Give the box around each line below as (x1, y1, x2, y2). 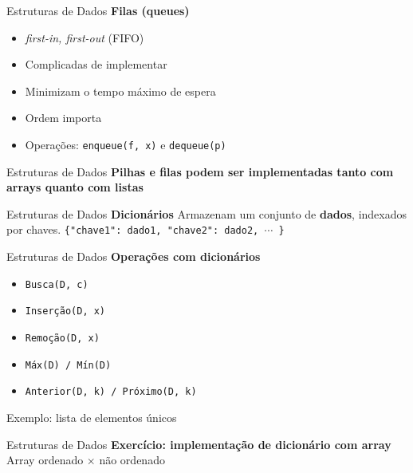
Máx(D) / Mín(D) (25, 359, 112, 371)
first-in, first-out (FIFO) (25, 29, 144, 45)
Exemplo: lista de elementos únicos (6, 408, 177, 425)
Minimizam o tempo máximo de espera (25, 82, 216, 99)
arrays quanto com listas (6, 179, 144, 195)
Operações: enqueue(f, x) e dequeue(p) (25, 136, 226, 152)
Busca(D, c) (25, 278, 88, 290)
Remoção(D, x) (25, 332, 100, 344)
